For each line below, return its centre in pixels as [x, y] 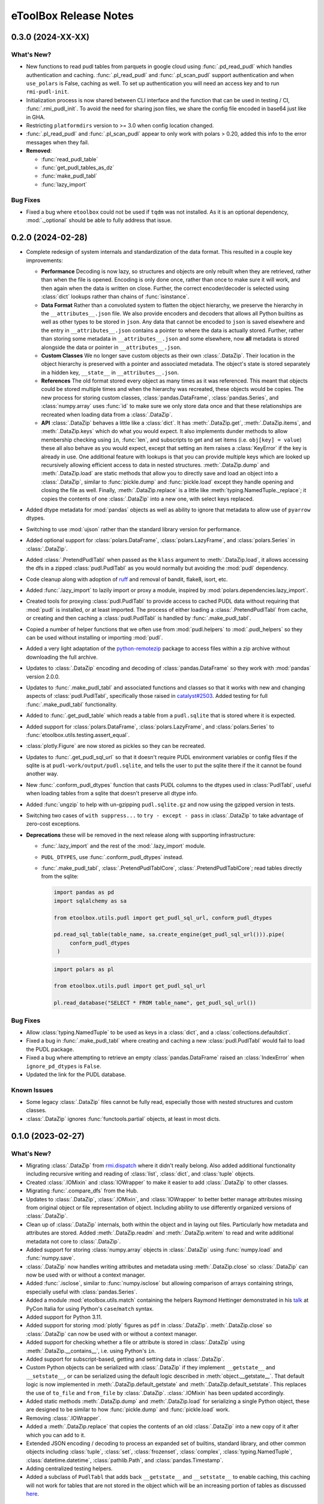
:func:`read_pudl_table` [70, 159]
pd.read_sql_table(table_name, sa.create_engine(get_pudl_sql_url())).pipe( [169, 935]
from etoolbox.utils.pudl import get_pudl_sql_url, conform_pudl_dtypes [163, 918]
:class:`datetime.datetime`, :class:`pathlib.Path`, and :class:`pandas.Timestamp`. [125, 1460]
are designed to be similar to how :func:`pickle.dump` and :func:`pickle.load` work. [128, 1410]
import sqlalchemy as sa [90, 901]
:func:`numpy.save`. [51, 1258]
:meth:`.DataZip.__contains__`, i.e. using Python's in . [91, 1351]
